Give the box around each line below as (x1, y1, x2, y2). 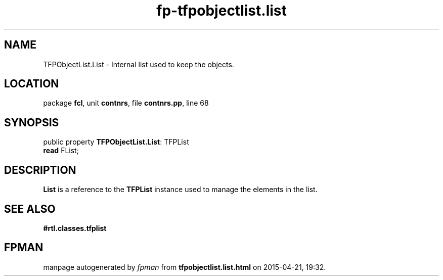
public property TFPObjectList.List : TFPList (43, 137, 189, 147)
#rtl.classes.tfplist (43, 223, 107, 232)
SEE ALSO (4, 202, 56, 215)
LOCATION (4, 77, 59, 90)
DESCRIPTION (4, 163, 76, 176)
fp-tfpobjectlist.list (156, 2, 287, 19)
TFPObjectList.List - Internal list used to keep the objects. (43, 60, 234, 69)
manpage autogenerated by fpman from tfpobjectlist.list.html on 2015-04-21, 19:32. (43, 262, 326, 271)
